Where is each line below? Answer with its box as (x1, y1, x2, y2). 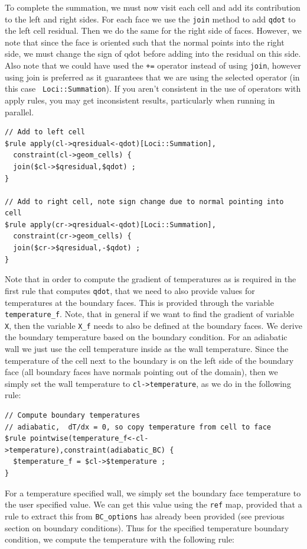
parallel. (5, 105, 34, 118)
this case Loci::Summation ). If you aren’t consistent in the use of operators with (5, 82, 301, 95)
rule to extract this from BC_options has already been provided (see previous (5, 509, 285, 522)
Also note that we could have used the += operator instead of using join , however (5, 59, 301, 72)
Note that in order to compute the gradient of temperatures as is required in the (5, 273, 296, 285)
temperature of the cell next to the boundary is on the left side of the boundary (5, 354, 294, 366)
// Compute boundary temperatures (5, 411, 141, 420)
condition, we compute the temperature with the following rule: (5, 533, 235, 545)
